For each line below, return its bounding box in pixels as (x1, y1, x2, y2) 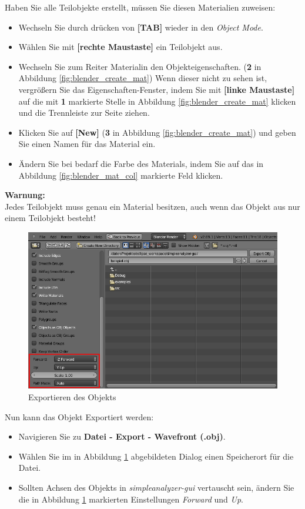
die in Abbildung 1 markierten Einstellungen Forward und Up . (18, 493, 243, 505)
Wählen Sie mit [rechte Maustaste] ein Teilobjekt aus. (18, 41, 223, 53)
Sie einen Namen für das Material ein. (18, 138, 156, 150)
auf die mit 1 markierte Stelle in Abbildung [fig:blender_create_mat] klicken (18, 95, 296, 107)
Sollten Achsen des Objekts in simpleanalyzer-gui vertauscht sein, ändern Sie (18, 481, 294, 493)
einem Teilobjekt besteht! (5, 212, 96, 224)
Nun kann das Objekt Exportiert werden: (5, 410, 154, 423)
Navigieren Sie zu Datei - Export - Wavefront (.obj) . (18, 430, 226, 443)
